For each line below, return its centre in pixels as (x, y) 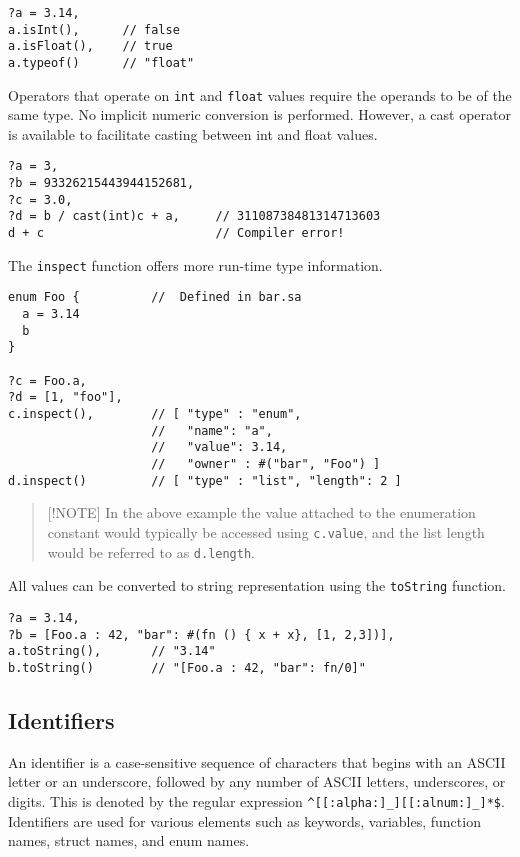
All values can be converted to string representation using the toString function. (257, 585)
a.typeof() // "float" (101, 62)
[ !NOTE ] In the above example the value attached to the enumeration (261, 512)
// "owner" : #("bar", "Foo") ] (266, 463)
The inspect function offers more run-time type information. (195, 264)
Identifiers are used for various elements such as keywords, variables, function (244, 820)
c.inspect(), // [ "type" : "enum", (155, 414)
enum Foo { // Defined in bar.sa (155, 297)
